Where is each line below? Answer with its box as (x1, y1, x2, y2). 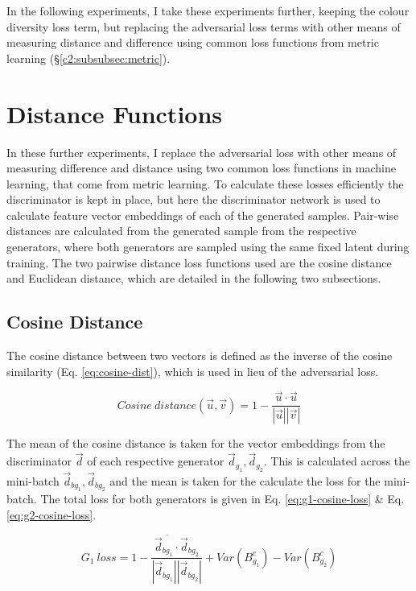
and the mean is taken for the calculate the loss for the (109, 472, 381, 489)
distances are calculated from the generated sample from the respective (6, 222, 356, 239)
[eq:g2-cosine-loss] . (6, 506, 97, 523)
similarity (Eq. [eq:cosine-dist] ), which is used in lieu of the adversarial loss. (6, 362, 379, 379)
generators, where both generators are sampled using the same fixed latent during (6, 238, 410, 255)
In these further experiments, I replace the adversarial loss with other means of (6, 143, 397, 160)
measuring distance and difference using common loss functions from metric (6, 34, 379, 51)
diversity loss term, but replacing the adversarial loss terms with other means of (6, 18, 401, 35)
